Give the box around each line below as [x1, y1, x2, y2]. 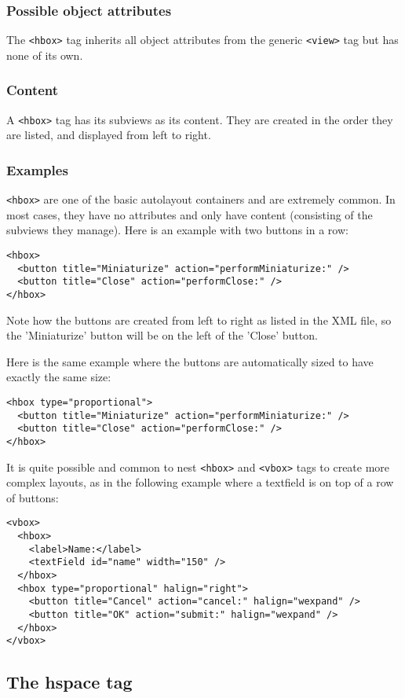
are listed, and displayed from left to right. [6, 127, 211, 143]
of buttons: [6, 489, 59, 505]
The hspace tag [6, 670, 133, 694]
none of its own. [6, 46, 83, 63]
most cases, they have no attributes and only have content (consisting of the [6, 206, 373, 222]
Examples [6, 160, 68, 179]
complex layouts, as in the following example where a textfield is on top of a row [6, 474, 394, 490]
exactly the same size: [6, 369, 111, 385]
